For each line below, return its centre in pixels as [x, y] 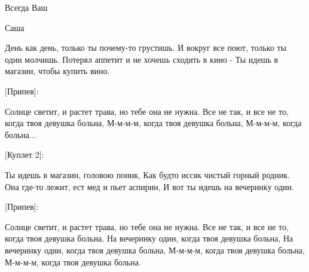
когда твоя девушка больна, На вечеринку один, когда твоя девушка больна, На [149, 238]
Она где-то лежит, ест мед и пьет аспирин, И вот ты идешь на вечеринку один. [149, 186]
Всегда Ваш [26, 7]
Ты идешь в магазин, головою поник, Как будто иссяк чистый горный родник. [147, 174]
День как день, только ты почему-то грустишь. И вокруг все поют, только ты [146, 48]
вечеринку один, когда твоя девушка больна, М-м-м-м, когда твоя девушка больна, [155, 250]
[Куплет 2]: [25, 155]
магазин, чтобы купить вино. [57, 71]
